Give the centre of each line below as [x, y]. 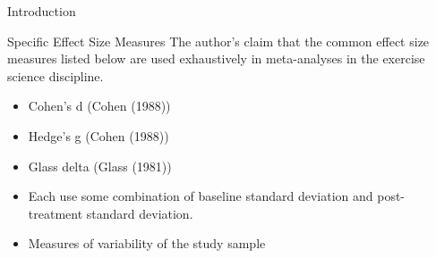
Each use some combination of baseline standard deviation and [201, 196]
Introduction [42, 11]
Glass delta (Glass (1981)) [100, 166]
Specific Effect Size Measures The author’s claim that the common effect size [218, 41]
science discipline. [56, 75]
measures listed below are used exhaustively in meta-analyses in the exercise [216, 58]
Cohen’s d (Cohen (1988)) [99, 106]
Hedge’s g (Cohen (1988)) [98, 135]
